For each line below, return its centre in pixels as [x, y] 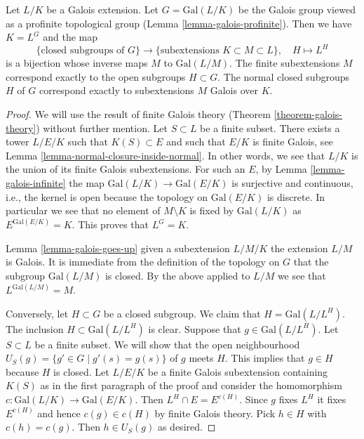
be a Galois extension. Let [103, 9]
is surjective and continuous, [292, 183]
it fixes [332, 399]
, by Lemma [281, 169]
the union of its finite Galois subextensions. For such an [126, 169]
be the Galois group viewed [297, 9]
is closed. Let [81, 371]
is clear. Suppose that [195, 328]
